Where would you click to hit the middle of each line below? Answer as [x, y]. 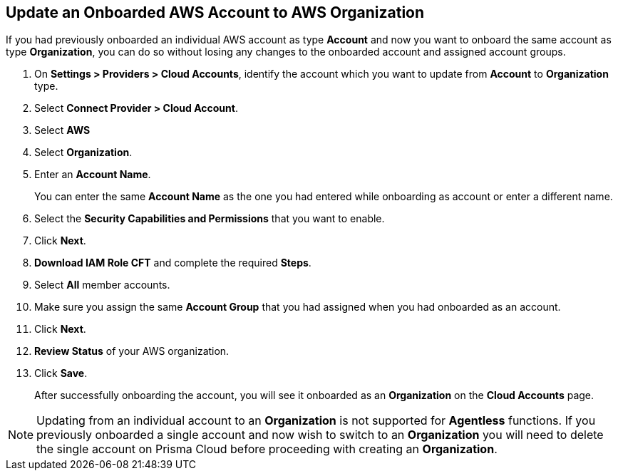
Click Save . [61, 373]
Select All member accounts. [102, 285]
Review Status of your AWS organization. [132, 351]
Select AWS [62, 130]
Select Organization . [83, 152]
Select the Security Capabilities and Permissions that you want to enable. [210, 219]
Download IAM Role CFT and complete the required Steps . [173, 263]
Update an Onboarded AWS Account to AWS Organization [215, 12]
